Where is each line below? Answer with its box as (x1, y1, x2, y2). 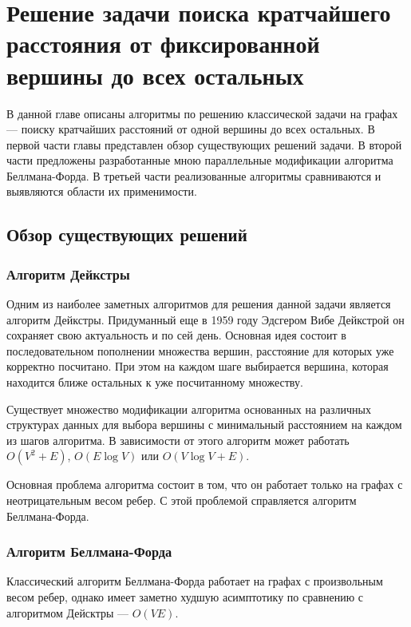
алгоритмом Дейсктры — (6, 604, 129, 621)
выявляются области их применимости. (6, 183, 197, 200)
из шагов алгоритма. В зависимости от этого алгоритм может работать (6, 431, 350, 448)
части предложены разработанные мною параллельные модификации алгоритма (6, 152, 393, 169)
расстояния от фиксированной (6, 27, 320, 60)
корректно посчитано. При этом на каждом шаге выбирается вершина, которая (6, 358, 389, 375)
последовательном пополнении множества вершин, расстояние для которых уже (6, 342, 394, 359)
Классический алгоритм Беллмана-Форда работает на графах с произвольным (6, 573, 383, 589)
